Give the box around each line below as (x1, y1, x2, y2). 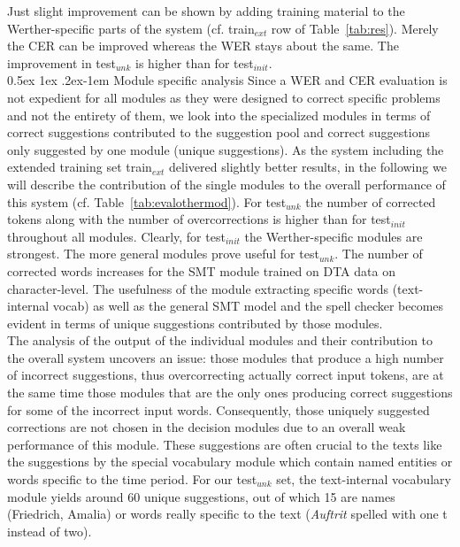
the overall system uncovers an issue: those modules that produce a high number (7, 348, 444, 366)
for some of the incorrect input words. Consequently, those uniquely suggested (7, 400, 430, 419)
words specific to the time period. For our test (7, 470, 257, 489)
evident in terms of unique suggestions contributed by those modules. (7, 313, 383, 332)
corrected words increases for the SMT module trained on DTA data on (7, 261, 395, 280)
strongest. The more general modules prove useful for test (7, 244, 319, 263)
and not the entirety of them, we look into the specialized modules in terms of (7, 105, 431, 124)
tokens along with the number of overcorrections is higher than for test (7, 210, 391, 228)
